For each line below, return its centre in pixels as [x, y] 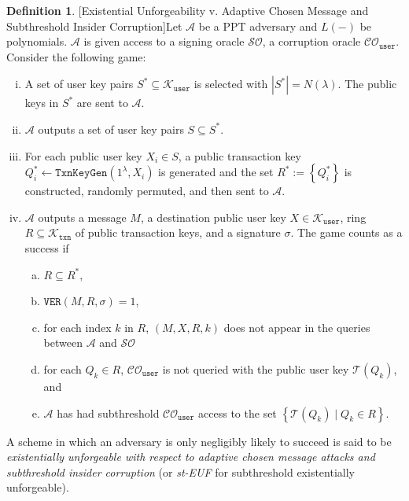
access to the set [238, 413]
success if [47, 247]
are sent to [102, 103]
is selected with [231, 84]
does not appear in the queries [297, 327]
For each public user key [83, 155]
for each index [77, 327]
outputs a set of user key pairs [111, 129]
